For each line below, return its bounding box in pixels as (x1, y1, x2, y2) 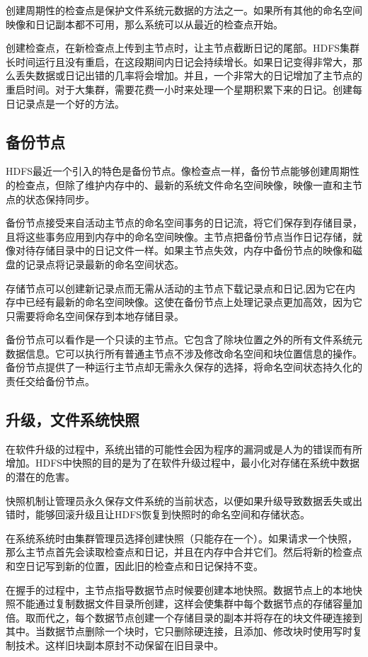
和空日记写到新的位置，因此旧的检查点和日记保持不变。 (6, 559, 263, 573)
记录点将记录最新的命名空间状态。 (25, 256, 184, 271)
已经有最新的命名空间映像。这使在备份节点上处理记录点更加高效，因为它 (25, 295, 362, 309)
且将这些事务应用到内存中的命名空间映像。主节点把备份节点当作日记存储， (6, 229, 352, 244)
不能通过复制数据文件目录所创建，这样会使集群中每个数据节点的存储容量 (15, 596, 352, 611)
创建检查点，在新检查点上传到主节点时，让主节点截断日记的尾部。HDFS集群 (6, 40, 360, 55)
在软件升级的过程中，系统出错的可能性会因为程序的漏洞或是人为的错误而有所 (6, 441, 362, 456)
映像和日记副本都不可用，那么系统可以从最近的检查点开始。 (6, 16, 283, 31)
